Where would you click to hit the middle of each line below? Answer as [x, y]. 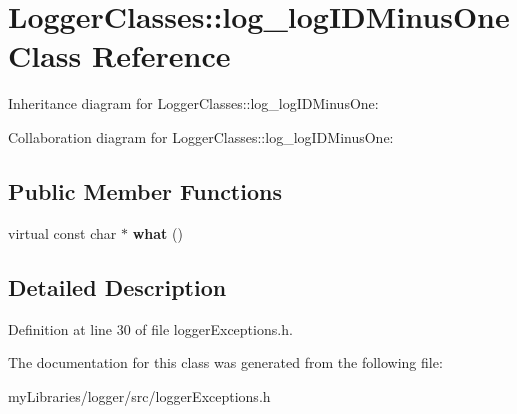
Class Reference [119, 55]
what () [157, 232]
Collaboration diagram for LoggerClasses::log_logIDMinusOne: [201, 136]
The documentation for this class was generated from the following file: [225, 362]
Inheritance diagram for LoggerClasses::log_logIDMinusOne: [193, 103]
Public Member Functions [145, 190]
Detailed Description [117, 286]
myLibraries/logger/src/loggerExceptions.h [139, 395]
